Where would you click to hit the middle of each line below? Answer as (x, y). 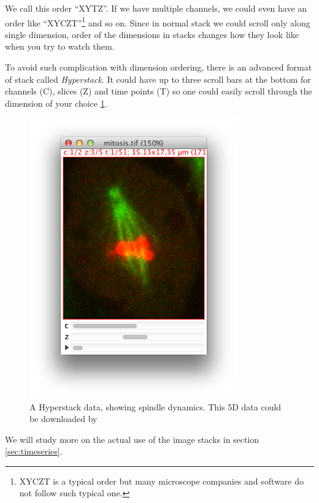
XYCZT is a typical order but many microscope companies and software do (161, 481)
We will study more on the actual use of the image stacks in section (132, 439)
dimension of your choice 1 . (56, 103)
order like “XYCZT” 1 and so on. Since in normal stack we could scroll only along (158, 21)
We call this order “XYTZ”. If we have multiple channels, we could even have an (156, 8)
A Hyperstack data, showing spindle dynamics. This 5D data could (156, 406)
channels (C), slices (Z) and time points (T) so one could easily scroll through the (159, 91)
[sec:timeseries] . (34, 451)
